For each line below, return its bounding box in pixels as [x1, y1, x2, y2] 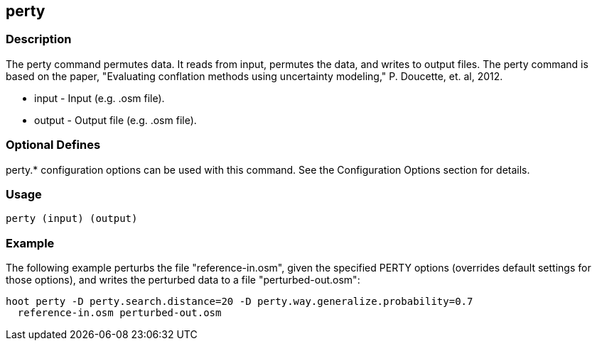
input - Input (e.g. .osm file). [34, 91, 165, 104]
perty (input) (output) [6, 213, 138, 225]
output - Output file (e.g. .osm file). [34, 113, 197, 126]
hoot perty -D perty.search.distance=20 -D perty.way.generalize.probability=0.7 [6, 296, 473, 308]
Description [6, 32, 72, 47]
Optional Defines [6, 138, 101, 152]
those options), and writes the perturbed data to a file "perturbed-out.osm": [6, 274, 360, 286]
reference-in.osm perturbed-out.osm [17, 307, 222, 319]
